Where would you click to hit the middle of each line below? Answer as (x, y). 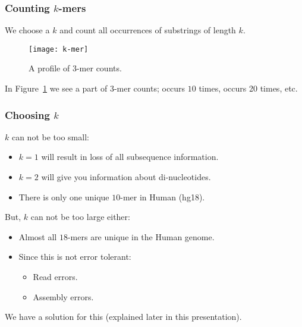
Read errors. (55, 277)
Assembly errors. (63, 296)
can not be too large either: (80, 217)
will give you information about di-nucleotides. (126, 177)
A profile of (49, 68)
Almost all (38, 236)
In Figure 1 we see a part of (56, 88)
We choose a (27, 30)
